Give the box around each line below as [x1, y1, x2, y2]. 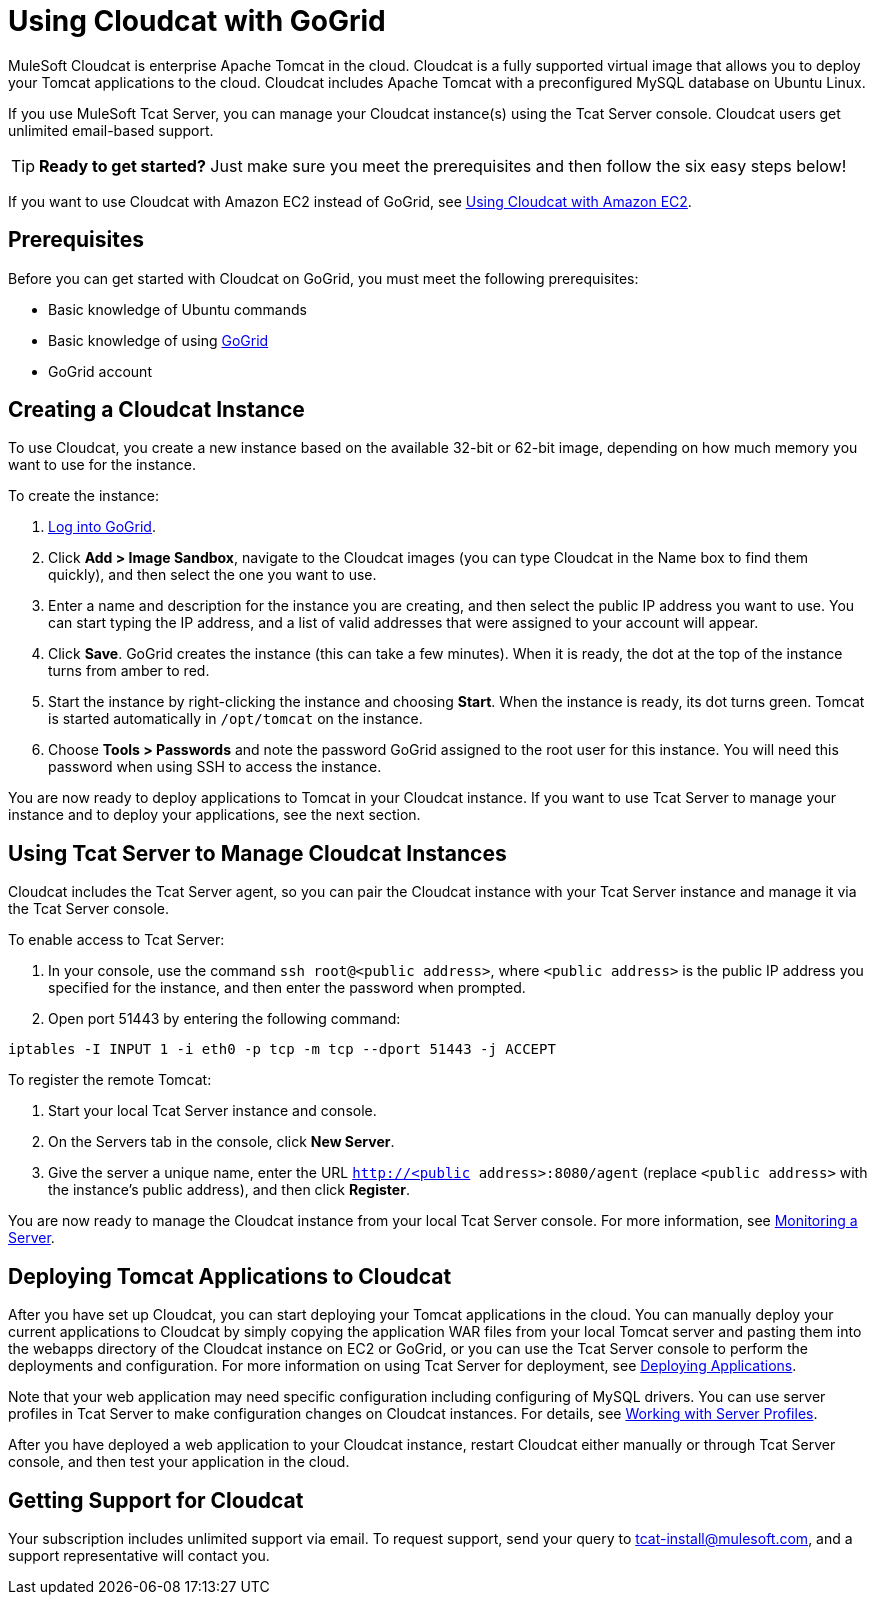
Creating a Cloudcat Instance [8, 397, 305, 423]
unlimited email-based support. [8, 121, 214, 139]
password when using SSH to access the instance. [48, 758, 382, 776]
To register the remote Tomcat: [8, 1071, 212, 1089]
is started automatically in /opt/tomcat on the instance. [48, 710, 423, 728]
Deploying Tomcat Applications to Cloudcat [8, 1263, 452, 1289]
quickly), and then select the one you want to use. [48, 566, 377, 584]
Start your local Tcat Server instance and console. [48, 1102, 377, 1120]
